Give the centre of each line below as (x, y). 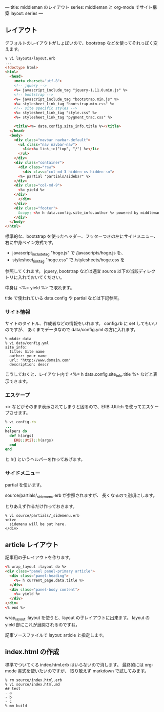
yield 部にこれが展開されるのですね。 (43, 624)
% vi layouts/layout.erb (30, 58)
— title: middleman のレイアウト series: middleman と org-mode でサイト (79, 7)
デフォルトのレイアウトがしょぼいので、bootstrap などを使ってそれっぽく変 (81, 43)
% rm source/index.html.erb (34, 680)
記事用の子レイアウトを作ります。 (39, 557)
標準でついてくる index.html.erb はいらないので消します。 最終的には (74, 665)
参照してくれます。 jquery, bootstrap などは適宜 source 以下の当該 (72, 271)
